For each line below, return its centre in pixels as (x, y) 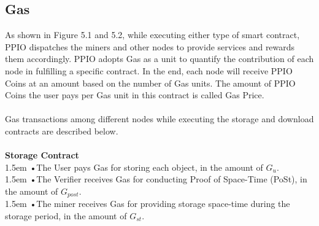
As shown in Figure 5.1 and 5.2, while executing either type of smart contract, (152, 35)
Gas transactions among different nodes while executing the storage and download (159, 119)
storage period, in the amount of (66, 215)
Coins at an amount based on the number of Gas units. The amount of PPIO (150, 83)
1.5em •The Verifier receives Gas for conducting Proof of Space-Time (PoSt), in (156, 179)
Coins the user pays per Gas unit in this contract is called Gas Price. (135, 95)
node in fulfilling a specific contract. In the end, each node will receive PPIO (149, 70)
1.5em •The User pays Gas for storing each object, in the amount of (134, 167)
